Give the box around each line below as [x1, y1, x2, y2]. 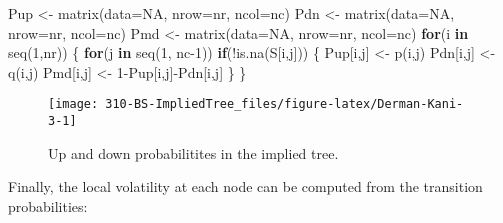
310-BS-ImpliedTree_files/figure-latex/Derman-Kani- [105, 97, 464, 112]
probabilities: [8, 195, 88, 216]
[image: [48, 97, 99, 112]
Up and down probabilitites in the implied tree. [48, 142, 339, 163]
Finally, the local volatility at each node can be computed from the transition [8, 176, 483, 197]
